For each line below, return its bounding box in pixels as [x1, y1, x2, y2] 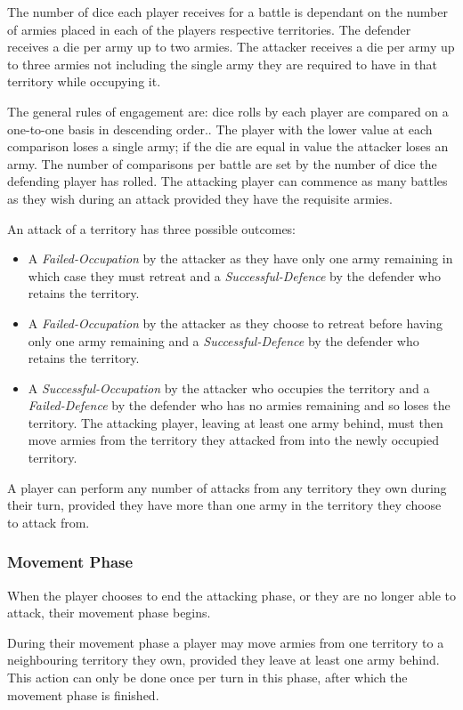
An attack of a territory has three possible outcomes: [7, 219, 296, 238]
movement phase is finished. [7, 685, 159, 704]
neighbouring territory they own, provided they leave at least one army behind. [7, 650, 440, 669]
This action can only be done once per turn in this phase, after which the [7, 668, 408, 687]
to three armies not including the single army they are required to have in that [7, 54, 437, 73]
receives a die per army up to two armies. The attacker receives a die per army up [7, 37, 455, 56]
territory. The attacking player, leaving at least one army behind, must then [28, 413, 443, 432]
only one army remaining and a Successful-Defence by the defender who [28, 331, 419, 350]
